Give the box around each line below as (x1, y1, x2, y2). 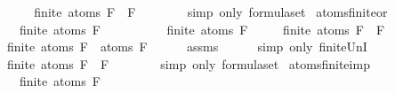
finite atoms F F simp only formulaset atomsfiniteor (34, 3, 388, 20)
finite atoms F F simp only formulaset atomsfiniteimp (6, 54, 370, 73)
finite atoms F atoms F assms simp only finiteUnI (6, 37, 367, 56)
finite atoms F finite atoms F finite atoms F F (19, 19, 385, 38)
